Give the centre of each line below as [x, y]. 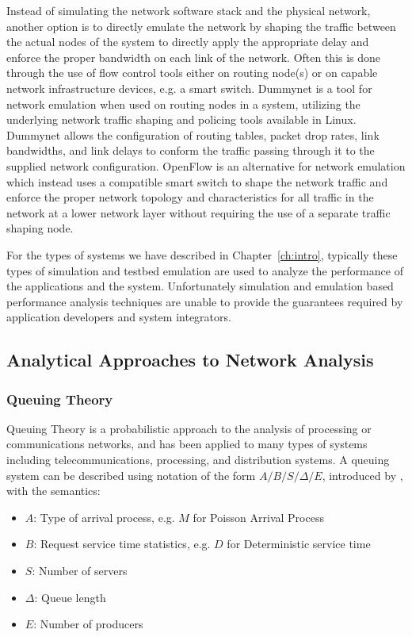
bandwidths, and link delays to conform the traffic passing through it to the [191, 150]
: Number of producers [88, 624]
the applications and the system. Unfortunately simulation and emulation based [200, 286]
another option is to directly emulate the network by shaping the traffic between [201, 26]
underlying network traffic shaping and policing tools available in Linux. [181, 119]
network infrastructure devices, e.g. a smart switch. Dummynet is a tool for [189, 88]
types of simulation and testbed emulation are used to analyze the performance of [205, 270]
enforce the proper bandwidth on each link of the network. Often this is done [194, 57]
